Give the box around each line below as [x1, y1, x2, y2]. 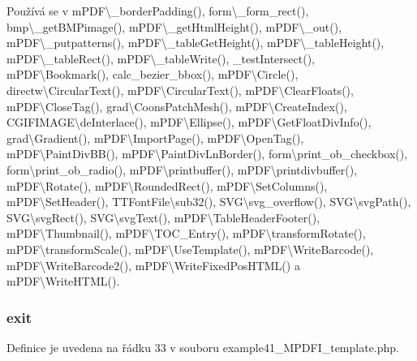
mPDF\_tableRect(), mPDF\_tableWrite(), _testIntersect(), [6, 49, 315, 67]
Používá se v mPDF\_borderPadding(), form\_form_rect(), [6, 2, 309, 19]
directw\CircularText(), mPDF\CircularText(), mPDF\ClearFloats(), [6, 81, 354, 98]
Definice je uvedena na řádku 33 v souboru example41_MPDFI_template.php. [6, 338, 399, 355]
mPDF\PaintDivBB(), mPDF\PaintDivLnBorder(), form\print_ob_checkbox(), [6, 145, 408, 162]
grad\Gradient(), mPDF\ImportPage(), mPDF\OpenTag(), [6, 129, 304, 146]
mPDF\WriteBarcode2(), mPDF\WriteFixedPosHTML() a [6, 256, 300, 273]
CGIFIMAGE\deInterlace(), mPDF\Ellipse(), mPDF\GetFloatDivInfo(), [6, 114, 372, 131]
